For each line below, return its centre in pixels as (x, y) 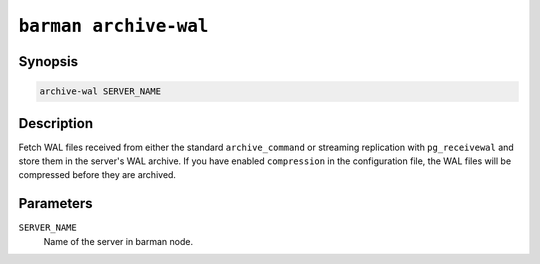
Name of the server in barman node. (118, 241)
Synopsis (48, 61)
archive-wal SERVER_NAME (100, 91)
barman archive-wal (113, 26)
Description (56, 123)
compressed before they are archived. (97, 175)
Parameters (55, 203)
